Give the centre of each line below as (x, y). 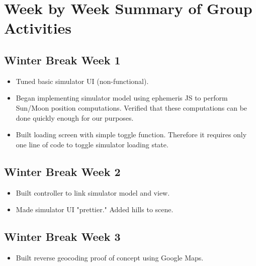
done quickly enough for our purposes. (75, 117)
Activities (38, 28)
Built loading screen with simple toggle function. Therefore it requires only (131, 135)
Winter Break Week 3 (62, 237)
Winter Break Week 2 (62, 171)
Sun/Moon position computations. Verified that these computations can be (132, 107)
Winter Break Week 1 (62, 60)
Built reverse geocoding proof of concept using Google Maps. (110, 257)
